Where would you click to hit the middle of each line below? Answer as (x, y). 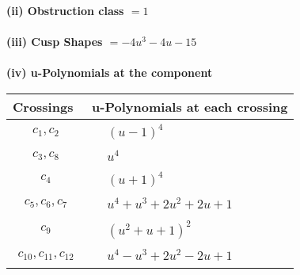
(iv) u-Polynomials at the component (110, 73)
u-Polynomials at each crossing (190, 106)
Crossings (43, 106)
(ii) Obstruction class (65, 10)
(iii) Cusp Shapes (55, 42)
